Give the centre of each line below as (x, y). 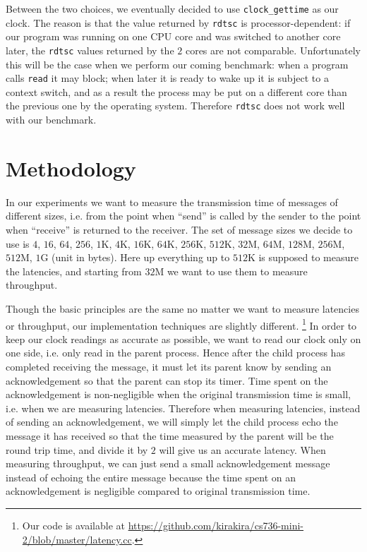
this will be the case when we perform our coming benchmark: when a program (177, 64)
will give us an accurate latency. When (242, 449)
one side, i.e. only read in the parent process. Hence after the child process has (175, 353)
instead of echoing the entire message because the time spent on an (151, 477)
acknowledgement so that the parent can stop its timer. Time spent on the (167, 380)
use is (18, 243)
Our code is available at (73, 525)
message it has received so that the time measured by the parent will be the (170, 435)
